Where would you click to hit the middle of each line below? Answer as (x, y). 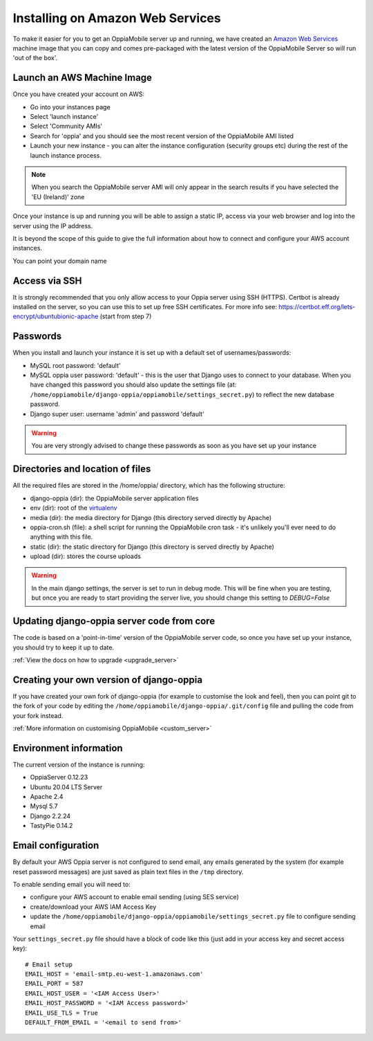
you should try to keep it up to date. (63, 647)
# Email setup (49, 964)
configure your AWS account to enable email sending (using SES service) (135, 897)
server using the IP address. (53, 225)
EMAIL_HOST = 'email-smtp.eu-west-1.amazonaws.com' (114, 974)
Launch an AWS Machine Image (82, 78)
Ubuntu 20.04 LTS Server (66, 787)
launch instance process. (66, 155)
